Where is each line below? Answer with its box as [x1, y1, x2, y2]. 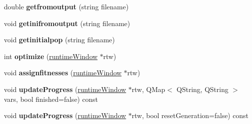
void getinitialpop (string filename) [4, 34, 115, 45]
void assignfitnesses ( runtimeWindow [4, 67, 122, 78]
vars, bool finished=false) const [4, 93, 98, 104]
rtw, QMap [131, 84, 165, 94]
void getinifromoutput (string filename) [4, 18, 130, 28]
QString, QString [176, 84, 228, 94]
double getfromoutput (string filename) [4, 1, 129, 11]
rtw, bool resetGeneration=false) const [131, 110, 249, 121]
